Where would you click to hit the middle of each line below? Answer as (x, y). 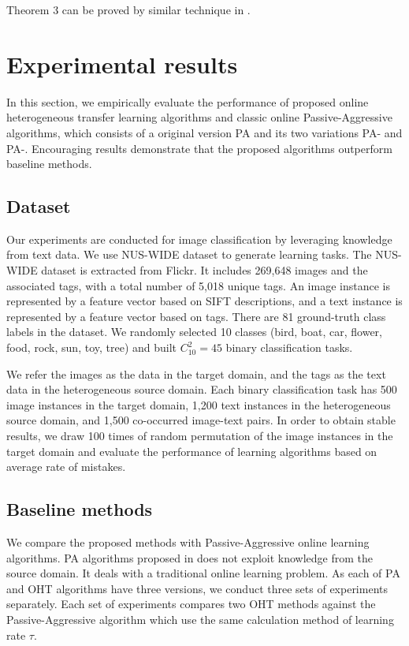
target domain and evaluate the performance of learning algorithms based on (192, 451)
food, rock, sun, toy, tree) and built (92, 347)
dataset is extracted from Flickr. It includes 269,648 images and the (204, 270)
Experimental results (122, 63)
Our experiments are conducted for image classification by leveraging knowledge (199, 239)
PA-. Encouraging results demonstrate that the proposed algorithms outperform (199, 148)
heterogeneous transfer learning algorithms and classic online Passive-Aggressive (199, 117)
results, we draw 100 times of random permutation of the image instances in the (200, 436)
